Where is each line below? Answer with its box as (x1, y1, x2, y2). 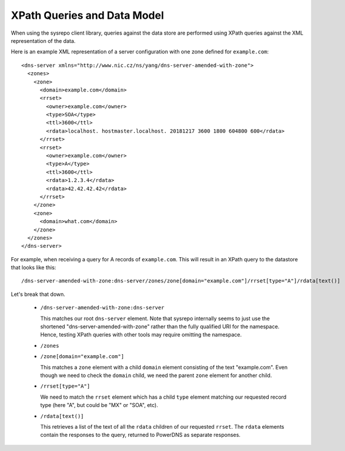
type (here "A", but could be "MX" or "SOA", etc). (40, 402, 158, 409)
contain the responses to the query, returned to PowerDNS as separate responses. (40, 432, 241, 439)
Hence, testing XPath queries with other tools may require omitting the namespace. (40, 331, 242, 338)
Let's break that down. (11, 291, 66, 298)
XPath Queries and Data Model (11, 9, 164, 22)
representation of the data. (11, 37, 76, 44)
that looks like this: (11, 264, 56, 271)
